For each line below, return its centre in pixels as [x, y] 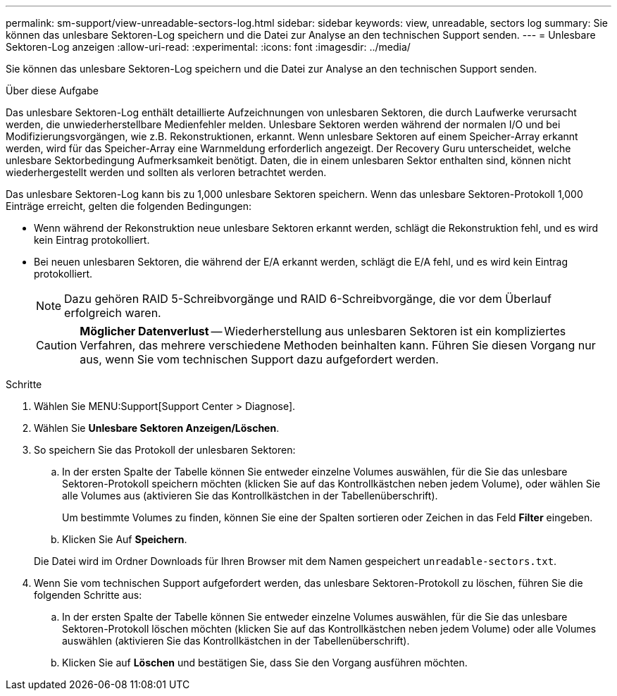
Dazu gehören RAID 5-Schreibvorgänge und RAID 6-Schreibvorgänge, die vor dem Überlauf [308, 299]
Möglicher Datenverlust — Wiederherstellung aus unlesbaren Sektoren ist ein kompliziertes [323, 331]
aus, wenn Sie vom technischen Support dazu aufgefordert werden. [259, 359]
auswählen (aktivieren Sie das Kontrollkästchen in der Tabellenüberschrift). [236, 641]
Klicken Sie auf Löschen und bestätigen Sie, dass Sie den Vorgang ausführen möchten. [265, 663]
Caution [57, 345]
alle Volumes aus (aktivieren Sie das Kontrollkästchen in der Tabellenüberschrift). [250, 496]
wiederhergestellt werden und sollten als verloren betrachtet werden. [166, 172]
